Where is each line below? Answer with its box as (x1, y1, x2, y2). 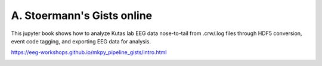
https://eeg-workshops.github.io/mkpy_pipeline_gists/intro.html (11, 49, 167, 56)
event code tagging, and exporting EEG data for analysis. (11, 37, 151, 45)
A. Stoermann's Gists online (11, 9, 152, 22)
